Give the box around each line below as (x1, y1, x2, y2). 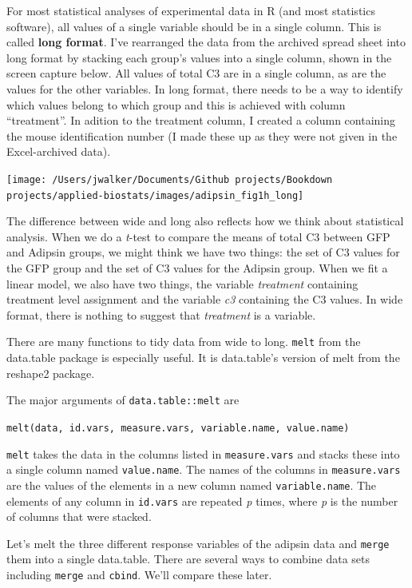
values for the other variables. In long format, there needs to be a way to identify (6, 80, 403, 97)
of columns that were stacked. (6, 508, 152, 525)
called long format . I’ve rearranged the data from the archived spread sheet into (6, 34, 406, 50)
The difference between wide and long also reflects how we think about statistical (6, 213, 404, 229)
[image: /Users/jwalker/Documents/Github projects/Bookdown (6, 173, 333, 185)
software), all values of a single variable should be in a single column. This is (6, 18, 382, 34)
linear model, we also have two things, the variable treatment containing (6, 275, 359, 292)
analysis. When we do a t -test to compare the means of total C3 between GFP (6, 228, 390, 244)
